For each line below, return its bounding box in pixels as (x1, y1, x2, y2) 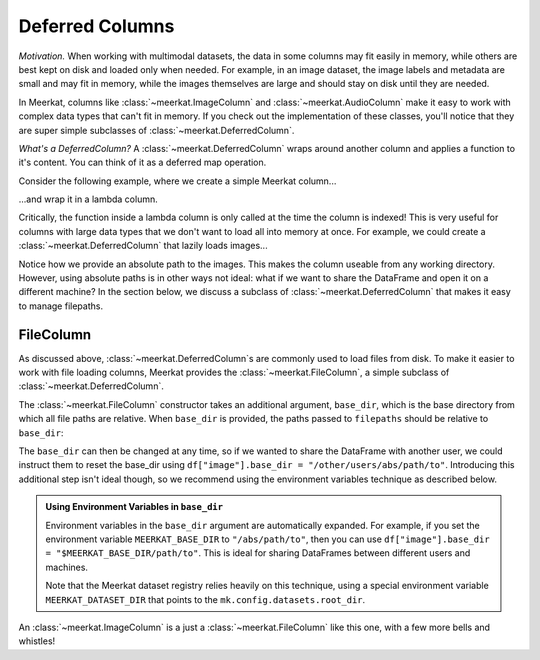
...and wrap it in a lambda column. (18, 193, 159, 205)
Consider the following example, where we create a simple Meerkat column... (18, 175, 337, 187)
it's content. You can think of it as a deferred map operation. (18, 156, 267, 169)
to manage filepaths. (18, 300, 104, 312)
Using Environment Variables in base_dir (45, 501, 224, 513)
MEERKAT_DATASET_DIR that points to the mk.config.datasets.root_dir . (45, 593, 366, 605)
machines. (45, 561, 89, 573)
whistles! (18, 635, 56, 647)
